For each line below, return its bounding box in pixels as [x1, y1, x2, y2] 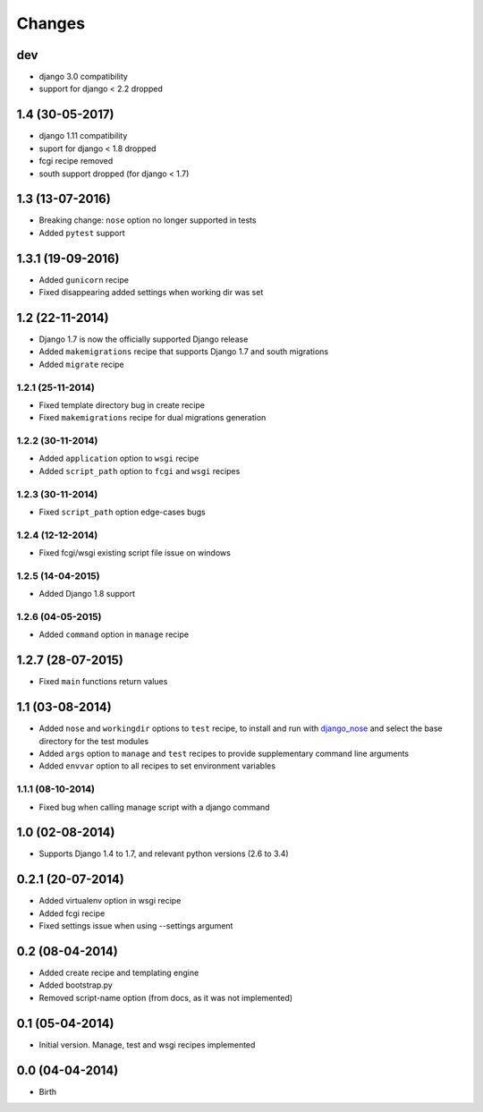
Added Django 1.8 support [38, 589, 136, 599]
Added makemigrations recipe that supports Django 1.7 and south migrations [38, 346, 329, 357]
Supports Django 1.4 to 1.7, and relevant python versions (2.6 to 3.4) [38, 848, 290, 859]
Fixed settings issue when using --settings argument [38, 921, 233, 931]
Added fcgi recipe [38, 908, 106, 919]
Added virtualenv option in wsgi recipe [38, 896, 182, 906]
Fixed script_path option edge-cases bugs [38, 506, 206, 518]
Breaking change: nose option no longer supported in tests [38, 215, 257, 225]
